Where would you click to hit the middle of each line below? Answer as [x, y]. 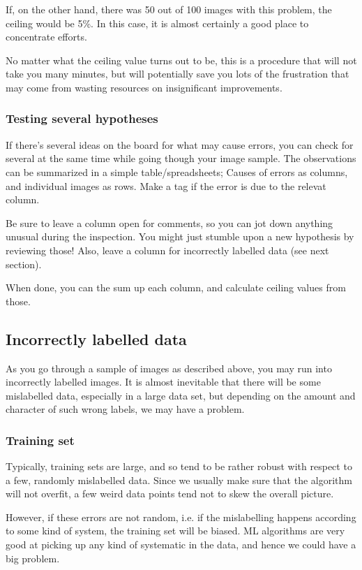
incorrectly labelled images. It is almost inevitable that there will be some [163, 382]
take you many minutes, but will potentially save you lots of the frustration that [178, 74]
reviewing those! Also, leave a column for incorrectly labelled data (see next [167, 250]
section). [24, 264]
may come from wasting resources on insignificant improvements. [144, 87]
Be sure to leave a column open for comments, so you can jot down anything [169, 222]
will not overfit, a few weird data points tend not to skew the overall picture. [170, 494]
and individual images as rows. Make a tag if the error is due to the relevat [166, 185]
